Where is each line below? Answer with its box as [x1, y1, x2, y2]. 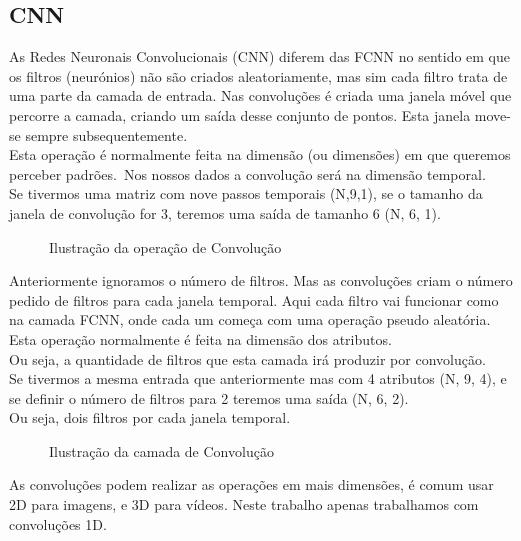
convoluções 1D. [9, 513, 107, 534]
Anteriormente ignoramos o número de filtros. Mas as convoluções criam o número [9, 270, 513, 291]
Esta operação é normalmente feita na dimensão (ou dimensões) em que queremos [9, 144, 511, 165]
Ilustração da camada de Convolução [49, 440, 274, 461]
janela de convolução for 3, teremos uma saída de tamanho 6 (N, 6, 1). [9, 202, 441, 223]
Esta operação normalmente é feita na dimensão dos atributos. [9, 328, 392, 349]
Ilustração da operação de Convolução [49, 236, 282, 257]
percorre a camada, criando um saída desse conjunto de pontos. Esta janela [9, 104, 471, 125]
